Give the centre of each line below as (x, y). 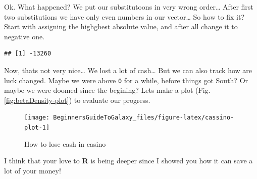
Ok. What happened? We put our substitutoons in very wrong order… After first (129, 7)
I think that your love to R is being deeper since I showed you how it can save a (128, 161)
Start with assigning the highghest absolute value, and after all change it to (121, 26)
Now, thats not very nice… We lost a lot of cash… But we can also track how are (128, 70)
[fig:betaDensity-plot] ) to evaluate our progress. (77, 100)
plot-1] (37, 128)
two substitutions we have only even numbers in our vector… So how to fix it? (124, 16)
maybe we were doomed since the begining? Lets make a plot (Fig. (107, 90)
